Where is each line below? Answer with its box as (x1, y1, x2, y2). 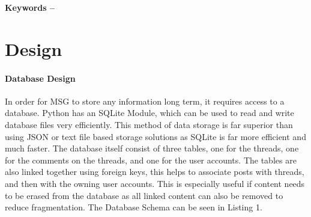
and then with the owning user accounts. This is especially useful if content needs (5, 177, 305, 189)
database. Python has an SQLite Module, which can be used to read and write (5, 106, 294, 119)
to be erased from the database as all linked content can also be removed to (5, 189, 283, 201)
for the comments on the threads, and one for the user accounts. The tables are (5, 153, 297, 166)
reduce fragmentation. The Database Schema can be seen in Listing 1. (5, 201, 262, 213)
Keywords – (5, 1, 55, 13)
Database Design (5, 72, 76, 84)
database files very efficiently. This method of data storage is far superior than (5, 118, 293, 130)
